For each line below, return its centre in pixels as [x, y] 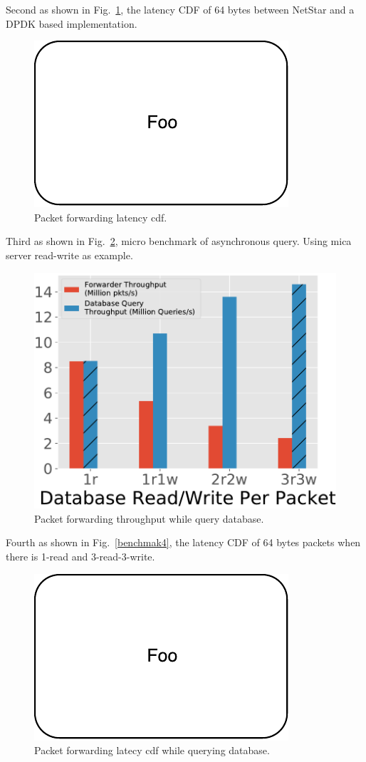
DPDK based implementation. [72, 23]
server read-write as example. [69, 255]
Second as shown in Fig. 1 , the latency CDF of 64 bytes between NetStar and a [180, 9]
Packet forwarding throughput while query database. [149, 518]
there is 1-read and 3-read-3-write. [80, 557]
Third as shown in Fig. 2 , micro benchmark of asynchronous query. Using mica [179, 241]
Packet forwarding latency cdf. [101, 217]
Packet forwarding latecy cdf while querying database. [152, 750]
